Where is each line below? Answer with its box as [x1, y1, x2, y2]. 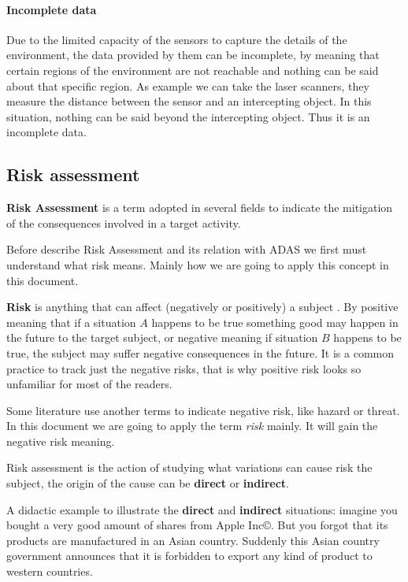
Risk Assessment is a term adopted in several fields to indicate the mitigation [6, 199, 393, 216]
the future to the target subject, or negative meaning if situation [6, 329, 318, 346]
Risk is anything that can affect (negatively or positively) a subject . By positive [6, 298, 399, 315]
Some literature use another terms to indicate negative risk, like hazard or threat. [6, 402, 400, 418]
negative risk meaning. [6, 432, 115, 449]
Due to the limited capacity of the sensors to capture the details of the [6, 31, 347, 47]
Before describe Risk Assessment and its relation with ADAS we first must [6, 241, 367, 258]
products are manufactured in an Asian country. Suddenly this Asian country [6, 532, 380, 548]
